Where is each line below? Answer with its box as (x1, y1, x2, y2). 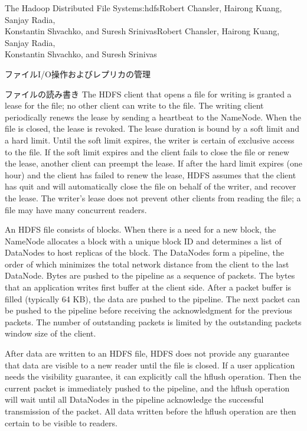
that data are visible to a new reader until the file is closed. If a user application (5, 358, 295, 371)
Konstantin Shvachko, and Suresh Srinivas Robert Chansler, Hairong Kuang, (5, 25, 280, 37)
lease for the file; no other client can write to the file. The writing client (5, 99, 264, 112)
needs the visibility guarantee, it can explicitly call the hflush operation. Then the (5, 370, 301, 383)
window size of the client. (5, 327, 96, 339)
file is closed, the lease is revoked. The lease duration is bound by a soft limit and (5, 122, 300, 135)
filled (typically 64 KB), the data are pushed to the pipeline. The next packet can (5, 292, 301, 305)
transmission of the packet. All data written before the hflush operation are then (5, 405, 296, 417)
